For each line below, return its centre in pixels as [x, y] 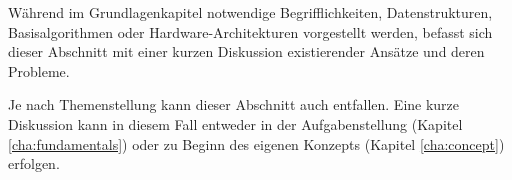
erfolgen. [34, 163]
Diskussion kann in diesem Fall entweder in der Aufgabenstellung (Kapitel [235, 123]
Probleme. [39, 70]
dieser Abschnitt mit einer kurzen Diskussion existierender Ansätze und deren [246, 51]
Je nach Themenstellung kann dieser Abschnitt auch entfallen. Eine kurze [234, 104]
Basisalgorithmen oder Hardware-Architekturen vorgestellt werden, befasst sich [250, 31]
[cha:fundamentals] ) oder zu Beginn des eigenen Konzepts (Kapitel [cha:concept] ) [256, 143]
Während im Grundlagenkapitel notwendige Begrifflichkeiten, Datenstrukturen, [250, 12]
